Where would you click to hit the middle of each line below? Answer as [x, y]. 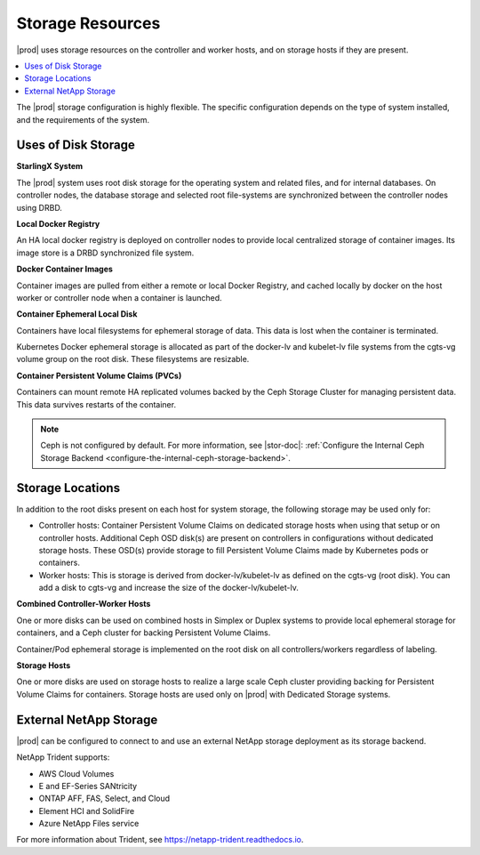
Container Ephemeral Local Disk [77, 314]
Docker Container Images [64, 269]
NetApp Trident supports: [63, 757]
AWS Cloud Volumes [76, 773]
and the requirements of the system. [83, 119]
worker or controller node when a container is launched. [119, 297]
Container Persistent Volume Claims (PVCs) [99, 375]
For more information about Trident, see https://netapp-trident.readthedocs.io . [160, 840]
